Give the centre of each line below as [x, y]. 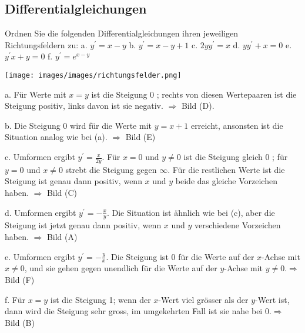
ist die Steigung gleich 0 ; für [236, 157]
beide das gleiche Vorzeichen [226, 181]
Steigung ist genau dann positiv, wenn [73, 181]
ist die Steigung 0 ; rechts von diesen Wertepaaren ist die [194, 94]
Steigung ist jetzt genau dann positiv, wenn [83, 225]
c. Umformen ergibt [40, 157]
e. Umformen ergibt [40, 256]
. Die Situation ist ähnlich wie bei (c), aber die [191, 212]
